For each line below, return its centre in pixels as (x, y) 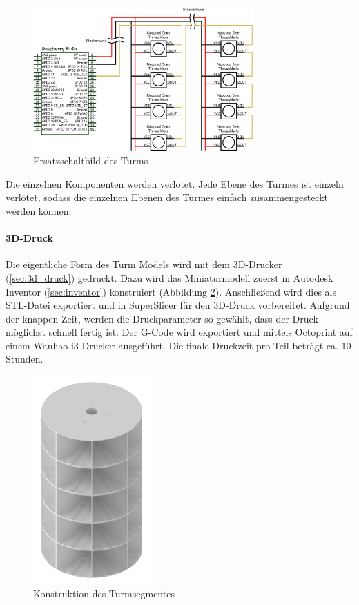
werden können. (39, 210)
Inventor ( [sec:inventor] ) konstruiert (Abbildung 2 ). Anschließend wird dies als (171, 291)
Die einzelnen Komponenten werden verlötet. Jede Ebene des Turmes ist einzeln (175, 183)
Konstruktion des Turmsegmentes (104, 594)
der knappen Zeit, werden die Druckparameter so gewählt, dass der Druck (162, 318)
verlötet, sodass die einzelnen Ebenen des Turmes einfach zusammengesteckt (167, 197)
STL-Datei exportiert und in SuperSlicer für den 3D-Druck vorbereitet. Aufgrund (178, 305)
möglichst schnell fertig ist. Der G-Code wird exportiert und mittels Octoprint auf (179, 332)
